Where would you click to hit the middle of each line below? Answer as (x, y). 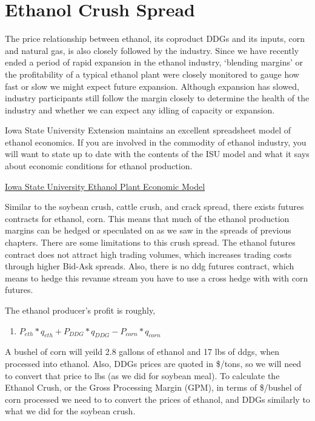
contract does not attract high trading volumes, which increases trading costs (148, 254)
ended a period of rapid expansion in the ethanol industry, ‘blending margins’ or (154, 62)
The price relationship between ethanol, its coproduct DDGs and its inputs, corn (155, 39)
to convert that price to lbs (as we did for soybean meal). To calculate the (142, 375)
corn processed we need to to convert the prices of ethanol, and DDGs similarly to (157, 399)
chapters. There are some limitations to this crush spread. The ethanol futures (150, 242)
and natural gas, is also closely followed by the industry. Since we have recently (152, 50)
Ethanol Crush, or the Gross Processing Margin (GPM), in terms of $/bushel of (153, 387)
